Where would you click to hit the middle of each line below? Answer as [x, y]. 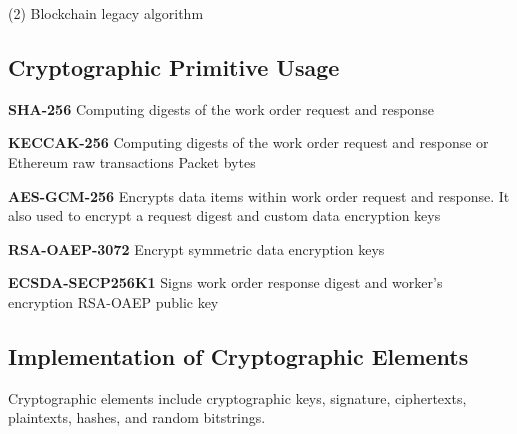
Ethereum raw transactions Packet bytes [132, 161]
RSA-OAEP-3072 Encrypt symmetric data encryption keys [196, 248]
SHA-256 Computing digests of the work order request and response [221, 108]
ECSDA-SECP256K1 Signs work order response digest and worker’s [225, 282]
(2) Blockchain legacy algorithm [106, 13]
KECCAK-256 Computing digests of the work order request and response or [248, 142]
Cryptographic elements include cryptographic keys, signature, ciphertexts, [237, 397]
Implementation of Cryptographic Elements [238, 355]
